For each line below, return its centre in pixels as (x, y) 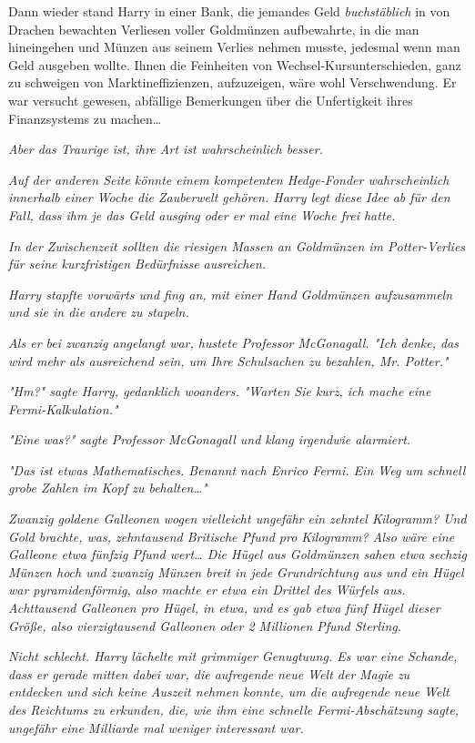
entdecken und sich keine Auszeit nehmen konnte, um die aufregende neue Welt (229, 692)
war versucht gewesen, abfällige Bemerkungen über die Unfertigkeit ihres (211, 100)
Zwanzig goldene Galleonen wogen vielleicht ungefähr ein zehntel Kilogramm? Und (237, 519)
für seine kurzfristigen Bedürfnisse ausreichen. (137, 264)
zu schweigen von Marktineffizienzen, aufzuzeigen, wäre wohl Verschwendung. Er (232, 82)
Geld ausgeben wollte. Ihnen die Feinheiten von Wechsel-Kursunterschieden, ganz (235, 64)
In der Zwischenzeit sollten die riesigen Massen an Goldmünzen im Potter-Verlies (237, 245)
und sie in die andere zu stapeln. (99, 312)
